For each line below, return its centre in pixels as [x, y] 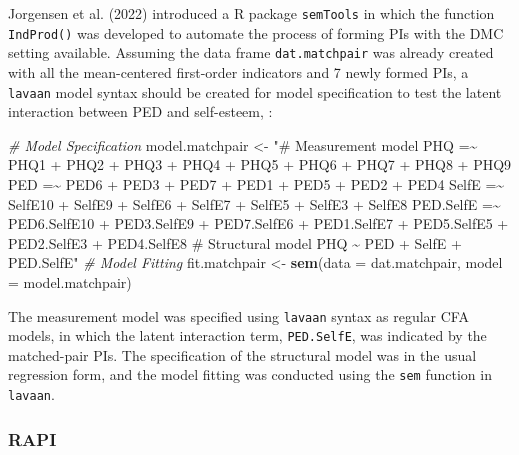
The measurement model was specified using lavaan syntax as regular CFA [238, 315]
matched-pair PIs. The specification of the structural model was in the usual [242, 354]
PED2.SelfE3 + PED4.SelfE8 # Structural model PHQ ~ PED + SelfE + [235, 242]
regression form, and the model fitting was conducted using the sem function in [250, 374]
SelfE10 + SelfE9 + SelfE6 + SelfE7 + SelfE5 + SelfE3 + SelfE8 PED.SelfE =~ [254, 203]
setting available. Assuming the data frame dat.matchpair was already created [251, 52]
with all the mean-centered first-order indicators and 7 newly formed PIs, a [238, 71]
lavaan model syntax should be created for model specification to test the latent [255, 91]
